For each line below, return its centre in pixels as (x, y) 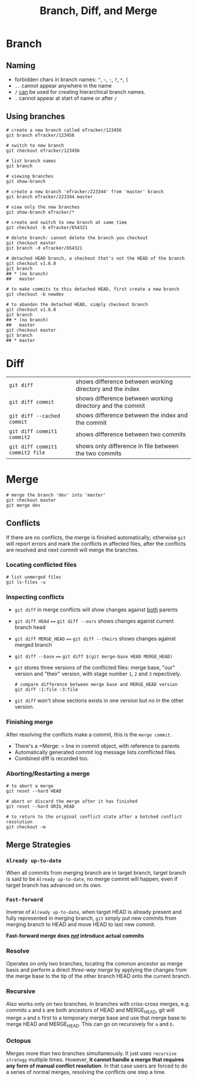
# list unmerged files (34, 577)
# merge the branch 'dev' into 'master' (56, 495)
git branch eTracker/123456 (40, 135)
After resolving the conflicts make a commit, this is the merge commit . (89, 735)
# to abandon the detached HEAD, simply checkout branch (77, 304)
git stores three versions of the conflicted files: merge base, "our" (95, 668)
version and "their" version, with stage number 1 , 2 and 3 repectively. (98, 674)
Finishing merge (30, 722)
